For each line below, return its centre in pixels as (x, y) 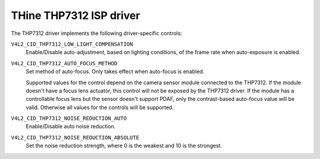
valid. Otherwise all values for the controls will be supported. (100, 107)
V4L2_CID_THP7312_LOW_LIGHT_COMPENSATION (72, 44)
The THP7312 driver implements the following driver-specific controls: (97, 33)
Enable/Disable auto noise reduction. (71, 126)
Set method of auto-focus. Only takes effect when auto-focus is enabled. (115, 72)
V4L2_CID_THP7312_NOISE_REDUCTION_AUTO (69, 118)
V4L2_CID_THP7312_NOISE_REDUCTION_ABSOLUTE (75, 137)
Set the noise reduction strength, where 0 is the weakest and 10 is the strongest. (124, 146)
